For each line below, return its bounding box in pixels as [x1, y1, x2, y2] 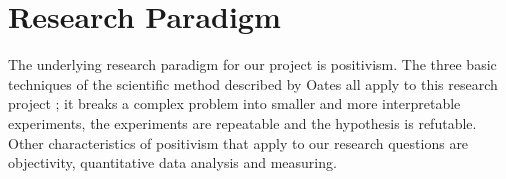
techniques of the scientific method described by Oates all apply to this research [8, 73, 498, 94]
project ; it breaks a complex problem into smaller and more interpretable [8, 93, 461, 114]
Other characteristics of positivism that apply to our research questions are [8, 132, 469, 153]
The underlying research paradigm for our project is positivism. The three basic [8, 54, 497, 75]
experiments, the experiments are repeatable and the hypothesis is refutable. [8, 112, 477, 133]
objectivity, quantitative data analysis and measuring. [8, 152, 337, 173]
